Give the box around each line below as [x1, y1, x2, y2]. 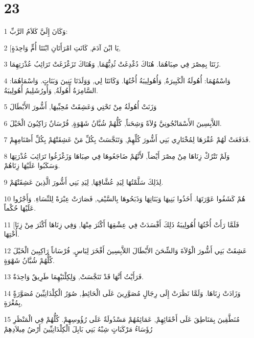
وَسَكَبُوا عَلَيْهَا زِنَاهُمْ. [4, 160, 60, 170]
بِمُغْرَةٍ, [4, 297, 23, 308]
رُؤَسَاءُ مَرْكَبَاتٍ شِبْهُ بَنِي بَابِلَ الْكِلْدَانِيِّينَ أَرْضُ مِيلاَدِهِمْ [4, 323, 153, 334]
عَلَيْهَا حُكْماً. [4, 203, 36, 213]
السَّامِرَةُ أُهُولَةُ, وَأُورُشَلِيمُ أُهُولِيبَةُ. [4, 85, 98, 95]
